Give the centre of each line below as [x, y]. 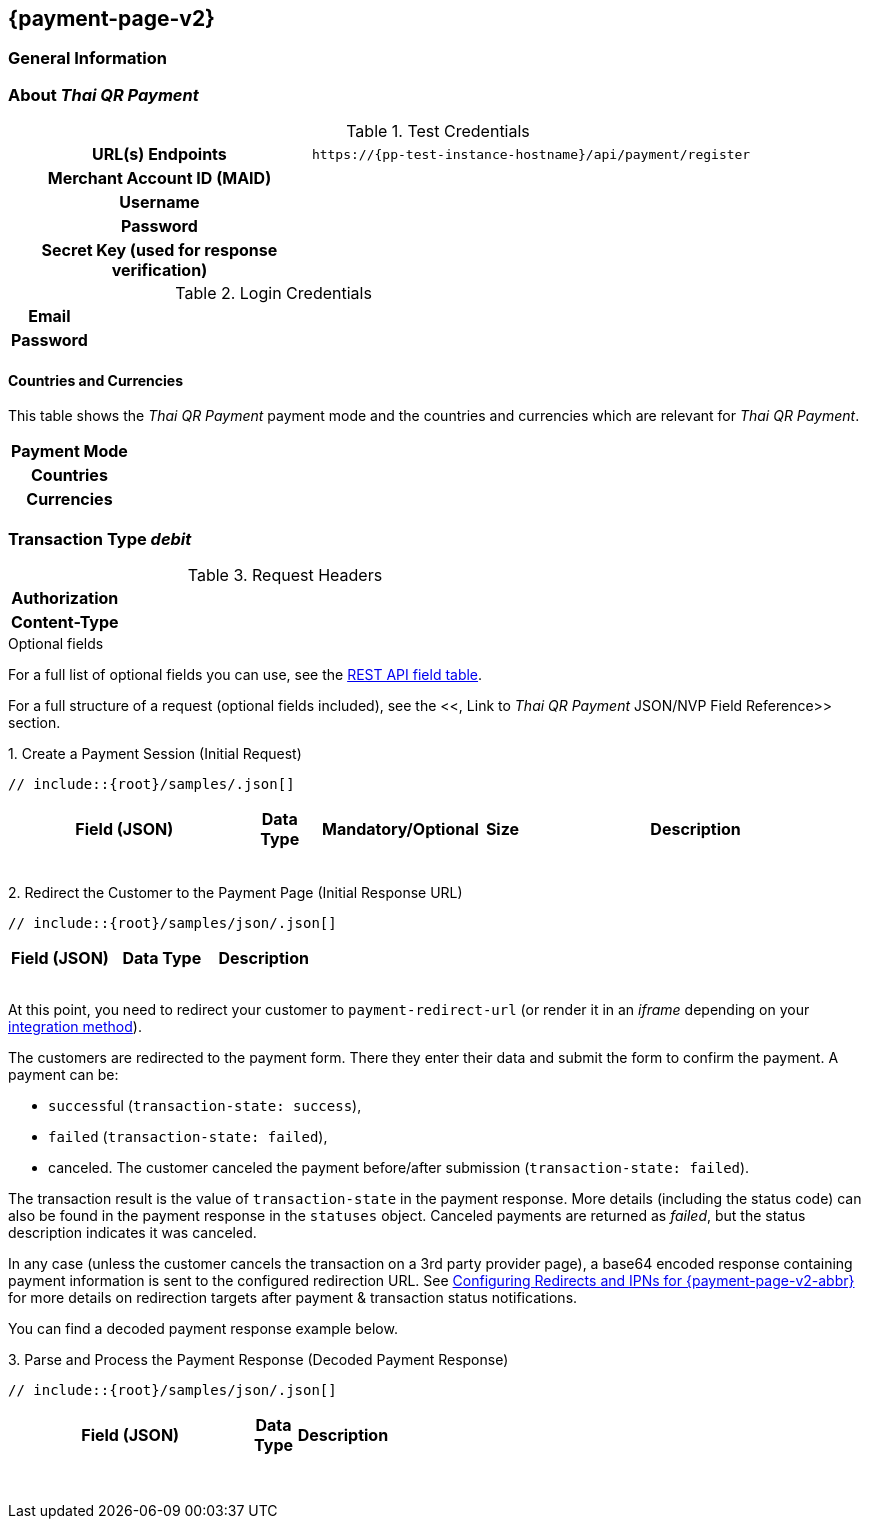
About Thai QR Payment [103, 94]
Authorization [65, 598]
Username [159, 202]
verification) [159, 270]
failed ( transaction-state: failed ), [188, 1137]
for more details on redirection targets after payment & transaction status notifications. [293, 1298]
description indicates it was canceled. [132, 1233]
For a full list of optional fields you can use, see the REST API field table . [245, 675]
